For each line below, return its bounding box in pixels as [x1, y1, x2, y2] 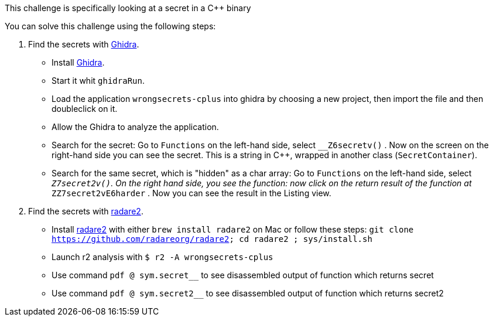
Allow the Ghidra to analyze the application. [52, 122, 219, 132]
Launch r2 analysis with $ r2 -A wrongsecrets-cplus [52, 252, 273, 262]
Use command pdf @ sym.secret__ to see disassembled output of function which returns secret [52, 270, 434, 280]
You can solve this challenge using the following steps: [5, 21, 216, 31]
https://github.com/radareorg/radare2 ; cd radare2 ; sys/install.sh [52, 234, 372, 244]
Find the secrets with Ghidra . [28, 39, 139, 49]
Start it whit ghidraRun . [52, 76, 145, 86]
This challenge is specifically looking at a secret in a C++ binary [5, 3, 251, 13]
